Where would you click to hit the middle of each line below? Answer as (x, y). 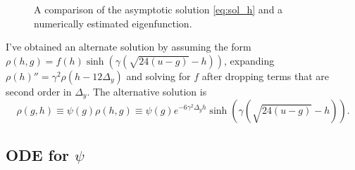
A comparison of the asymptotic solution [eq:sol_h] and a (158, 9)
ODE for (37, 154)
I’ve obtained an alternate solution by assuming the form (129, 47)
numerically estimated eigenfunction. (113, 23)
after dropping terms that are (266, 76)
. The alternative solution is (147, 91)
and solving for (158, 76)
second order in (39, 91)
